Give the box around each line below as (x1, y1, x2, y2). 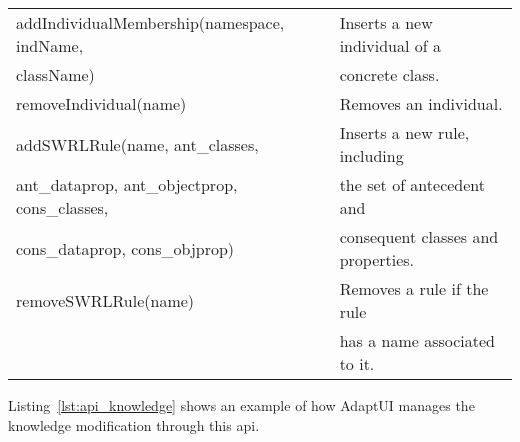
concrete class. (339, 63, 440, 86)
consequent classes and (339, 225, 499, 248)
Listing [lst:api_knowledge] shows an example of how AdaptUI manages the (8, 395, 475, 415)
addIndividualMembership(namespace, (16, 11, 285, 34)
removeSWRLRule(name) (16, 288, 195, 312)
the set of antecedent (339, 173, 486, 196)
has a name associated (339, 329, 495, 352)
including (339, 144, 404, 167)
